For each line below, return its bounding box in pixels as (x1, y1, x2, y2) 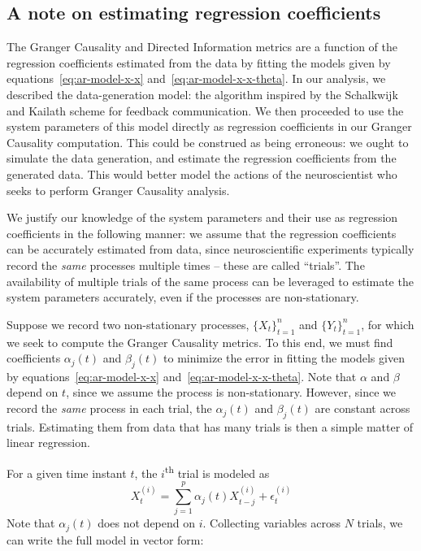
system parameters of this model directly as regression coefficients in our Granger (7, 118, 412, 135)
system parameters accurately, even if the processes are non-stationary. (7, 289, 359, 306)
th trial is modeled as (164, 462, 270, 481)
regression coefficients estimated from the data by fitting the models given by (7, 54, 391, 71)
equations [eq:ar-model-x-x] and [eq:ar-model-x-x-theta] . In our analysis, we (7, 70, 386, 87)
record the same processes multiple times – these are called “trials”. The (7, 256, 365, 273)
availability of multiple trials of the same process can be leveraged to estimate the (7, 272, 414, 289)
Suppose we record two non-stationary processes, (7, 315, 250, 332)
